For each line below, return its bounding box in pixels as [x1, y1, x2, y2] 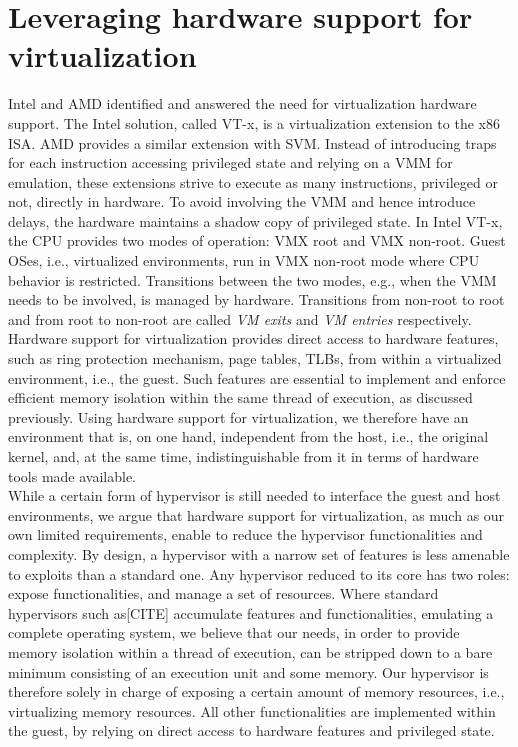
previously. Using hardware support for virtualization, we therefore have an [8, 406, 469, 427]
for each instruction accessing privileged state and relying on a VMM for [8, 152, 453, 173]
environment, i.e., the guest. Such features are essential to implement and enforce [8, 367, 506, 388]
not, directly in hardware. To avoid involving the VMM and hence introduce [8, 191, 476, 212]
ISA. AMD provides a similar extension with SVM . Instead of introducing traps [8, 132, 497, 153]
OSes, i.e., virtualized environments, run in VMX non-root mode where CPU [8, 250, 480, 271]
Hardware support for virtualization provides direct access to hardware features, [8, 328, 499, 349]
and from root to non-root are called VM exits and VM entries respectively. [8, 308, 472, 329]
